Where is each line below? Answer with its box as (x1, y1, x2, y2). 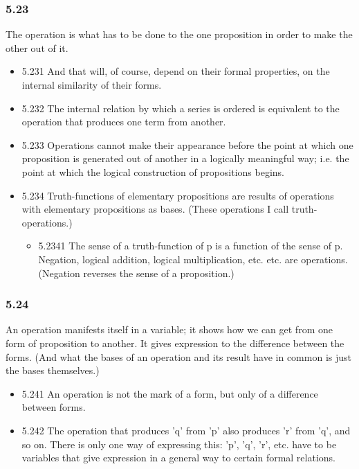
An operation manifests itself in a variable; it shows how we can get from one (6, 322, 333, 337)
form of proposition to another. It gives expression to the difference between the (6, 335, 344, 350)
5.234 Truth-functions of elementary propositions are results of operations (21, 188, 334, 202)
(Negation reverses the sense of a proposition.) (38, 265, 234, 280)
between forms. (21, 400, 86, 414)
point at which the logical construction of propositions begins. (21, 164, 284, 179)
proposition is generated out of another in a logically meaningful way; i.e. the (21, 151, 349, 166)
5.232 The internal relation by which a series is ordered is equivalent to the (21, 100, 340, 115)
